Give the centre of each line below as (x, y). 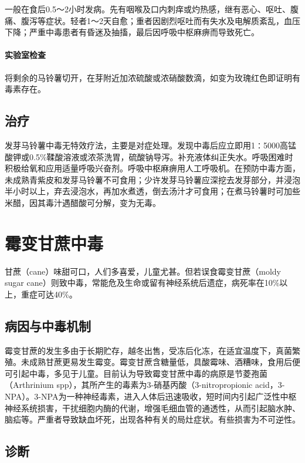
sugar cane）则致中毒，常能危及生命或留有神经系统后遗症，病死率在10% (142, 283)
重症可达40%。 (49, 294)
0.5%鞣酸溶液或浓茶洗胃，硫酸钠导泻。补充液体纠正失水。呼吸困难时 (161, 156)
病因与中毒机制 (48, 325)
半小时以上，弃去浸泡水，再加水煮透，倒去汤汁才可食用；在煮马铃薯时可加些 (152, 191)
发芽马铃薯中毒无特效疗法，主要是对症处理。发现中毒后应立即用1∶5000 (142, 145)
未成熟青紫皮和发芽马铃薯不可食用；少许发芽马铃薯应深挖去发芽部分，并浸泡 (152, 179)
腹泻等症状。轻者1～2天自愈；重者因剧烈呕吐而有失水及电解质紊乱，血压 (160, 20)
